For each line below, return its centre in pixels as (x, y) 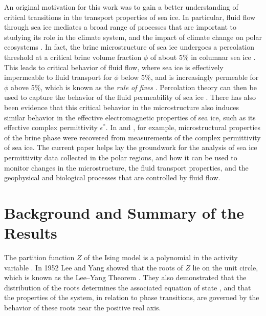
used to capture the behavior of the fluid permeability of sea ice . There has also (130, 97)
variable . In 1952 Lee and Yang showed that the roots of (94, 267)
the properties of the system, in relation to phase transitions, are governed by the (132, 297)
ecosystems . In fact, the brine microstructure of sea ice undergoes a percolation (129, 47)
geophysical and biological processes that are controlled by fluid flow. (112, 177)
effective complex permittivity (51, 127)
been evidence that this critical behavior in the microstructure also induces (122, 107)
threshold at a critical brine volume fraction (73, 57)
